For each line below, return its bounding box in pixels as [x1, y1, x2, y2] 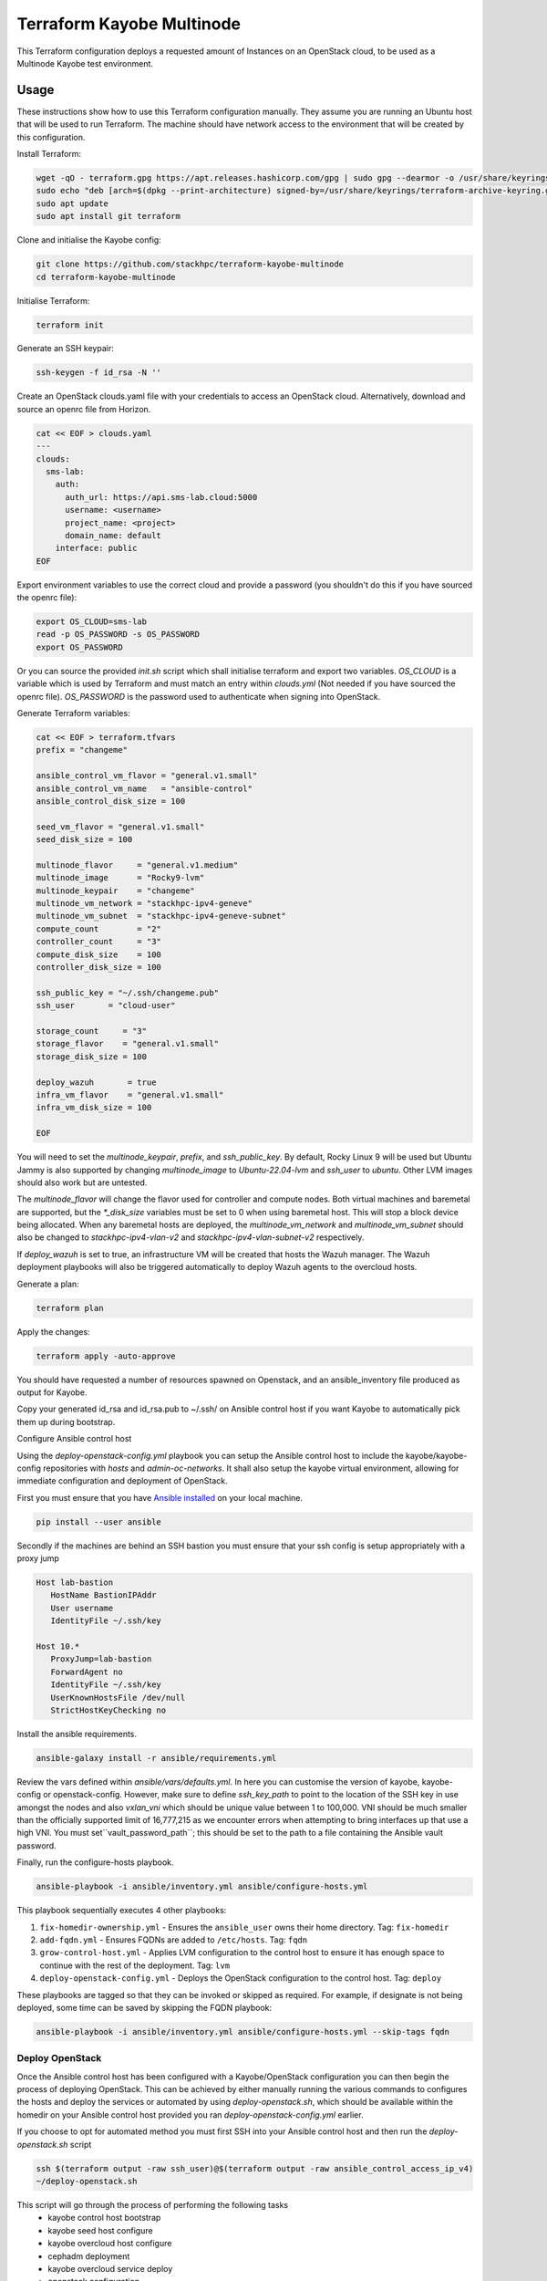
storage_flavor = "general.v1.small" [36, 1038, 219, 1049]
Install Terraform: [16, 149, 82, 160]
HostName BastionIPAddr [50, 1590, 157, 1600]
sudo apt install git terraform [36, 211, 181, 222]
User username [50, 1602, 114, 1613]
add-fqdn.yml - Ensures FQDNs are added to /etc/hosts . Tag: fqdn [39, 1934, 308, 1945]
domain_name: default [65, 530, 161, 540]
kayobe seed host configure [47, 2224, 154, 2235]
